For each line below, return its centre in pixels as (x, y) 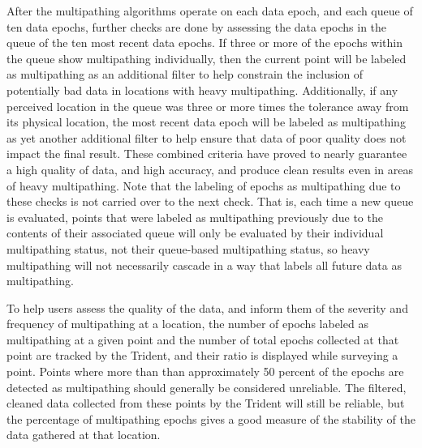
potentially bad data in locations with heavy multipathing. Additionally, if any (202, 90)
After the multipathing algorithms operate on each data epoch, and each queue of (210, 11)
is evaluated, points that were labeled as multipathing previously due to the (195, 217)
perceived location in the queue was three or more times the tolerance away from (208, 106)
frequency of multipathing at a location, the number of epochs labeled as (187, 324)
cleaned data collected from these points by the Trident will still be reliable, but (206, 403)
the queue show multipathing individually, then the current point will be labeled (207, 58)
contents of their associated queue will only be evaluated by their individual (195, 233)
